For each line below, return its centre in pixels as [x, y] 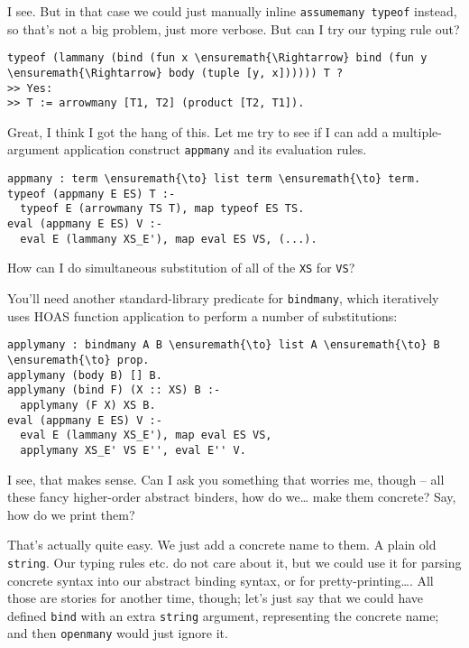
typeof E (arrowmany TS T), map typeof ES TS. [162, 209]
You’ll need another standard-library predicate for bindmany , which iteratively [223, 298]
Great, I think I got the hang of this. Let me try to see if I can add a [198, 131]
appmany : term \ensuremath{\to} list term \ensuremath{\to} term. [214, 179]
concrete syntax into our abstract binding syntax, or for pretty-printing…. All [221, 580]
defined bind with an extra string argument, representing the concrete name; [223, 615]
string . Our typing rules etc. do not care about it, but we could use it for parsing [234, 562]
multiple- [417, 131]
